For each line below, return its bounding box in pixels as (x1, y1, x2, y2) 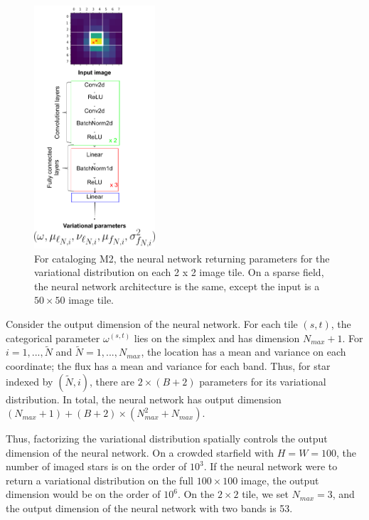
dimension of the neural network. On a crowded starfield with (6, 445, 274, 460)
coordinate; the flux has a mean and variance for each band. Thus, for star (6, 358, 331, 373)
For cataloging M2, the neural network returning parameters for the (34, 250, 330, 265)
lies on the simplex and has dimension (134, 330, 300, 345)
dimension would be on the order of (6, 487, 161, 502)
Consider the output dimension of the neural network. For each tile (6, 316, 298, 331)
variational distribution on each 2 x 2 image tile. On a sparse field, (34, 265, 324, 280)
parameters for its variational (199, 373, 326, 388)
